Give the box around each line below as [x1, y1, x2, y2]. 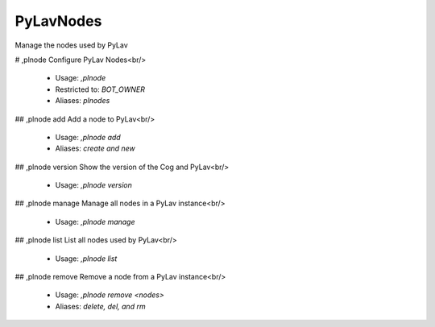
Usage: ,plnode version [55, 180, 133, 190]
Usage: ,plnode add [55, 132, 121, 142]
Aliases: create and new [55, 143, 136, 153]
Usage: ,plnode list [55, 254, 118, 263]
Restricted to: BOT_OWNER [55, 85, 145, 94]
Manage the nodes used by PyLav [14, 40, 128, 50]
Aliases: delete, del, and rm [55, 301, 146, 311]
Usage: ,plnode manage [55, 217, 136, 226]
